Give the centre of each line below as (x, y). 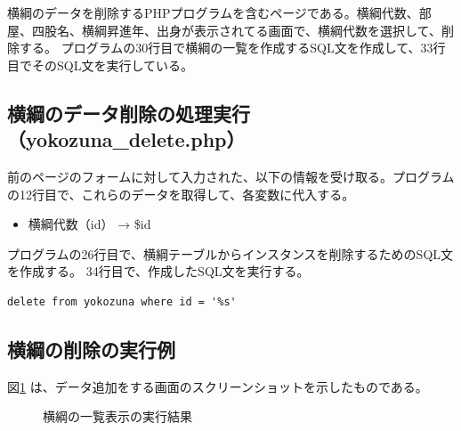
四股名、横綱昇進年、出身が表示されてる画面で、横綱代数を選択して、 (236, 30)
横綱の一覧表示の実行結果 (117, 416)
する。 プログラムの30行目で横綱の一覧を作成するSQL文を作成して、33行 (232, 48)
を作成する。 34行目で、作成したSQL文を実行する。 (158, 271)
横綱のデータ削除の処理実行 (129, 113)
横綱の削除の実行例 (91, 349)
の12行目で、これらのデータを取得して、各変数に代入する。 (181, 194)
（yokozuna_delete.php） (126, 139)
